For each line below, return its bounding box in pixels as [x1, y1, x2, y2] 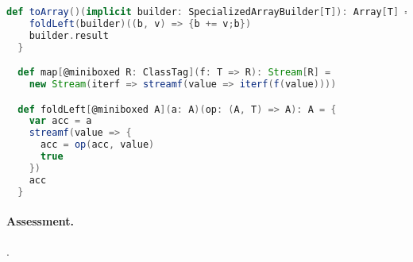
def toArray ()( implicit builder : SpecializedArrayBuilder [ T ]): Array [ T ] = [6, 6, 411, 17]
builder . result [29, 29, 109, 41]
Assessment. [6, 213, 74, 229]
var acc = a [29, 115, 92, 127]
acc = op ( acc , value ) [40, 139, 155, 151]
